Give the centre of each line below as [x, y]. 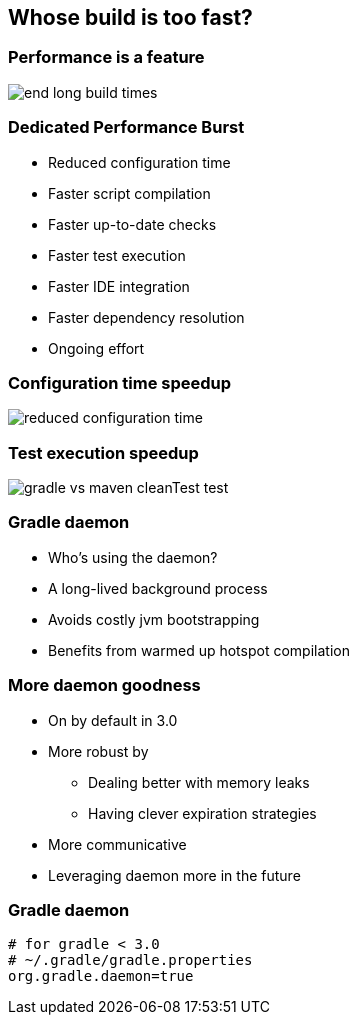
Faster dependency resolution [146, 317]
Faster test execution [117, 255]
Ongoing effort [96, 348]
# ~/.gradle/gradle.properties [130, 960]
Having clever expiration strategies [202, 813]
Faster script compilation [129, 193]
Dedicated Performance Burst [126, 127]
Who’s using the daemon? [133, 557]
